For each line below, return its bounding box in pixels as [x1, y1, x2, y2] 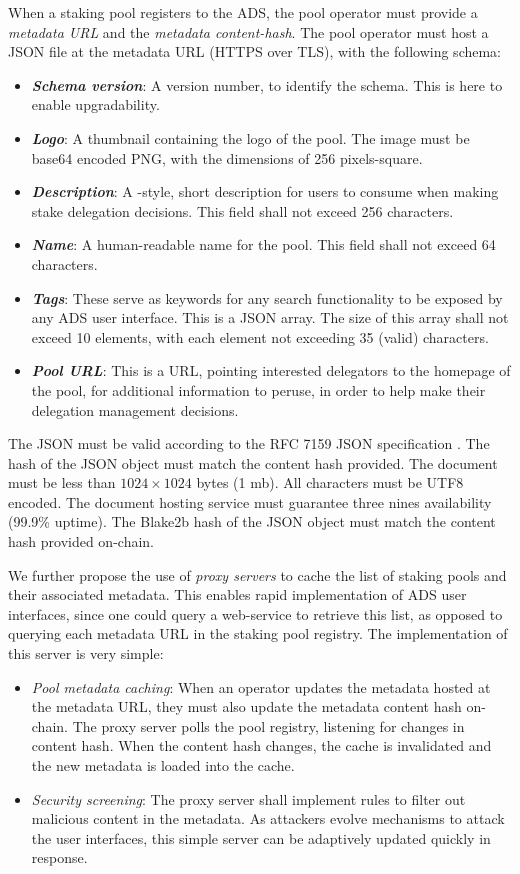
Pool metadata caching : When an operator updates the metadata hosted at [31, 676, 491, 697]
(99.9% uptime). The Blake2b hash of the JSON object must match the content [8, 511, 496, 532]
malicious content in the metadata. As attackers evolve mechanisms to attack [31, 808, 505, 829]
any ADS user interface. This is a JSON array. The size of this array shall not [31, 307, 509, 328]
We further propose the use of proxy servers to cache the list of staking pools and [8, 564, 507, 585]
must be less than [8, 472, 116, 493]
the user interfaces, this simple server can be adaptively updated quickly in [31, 827, 491, 848]
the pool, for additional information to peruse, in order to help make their [31, 379, 486, 400]
